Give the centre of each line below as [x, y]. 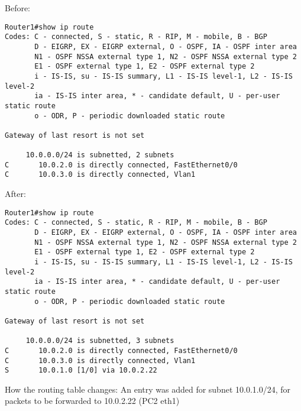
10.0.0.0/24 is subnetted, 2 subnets [100, 155]
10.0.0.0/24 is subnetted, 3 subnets [100, 341]
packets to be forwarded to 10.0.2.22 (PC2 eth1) [92, 401]
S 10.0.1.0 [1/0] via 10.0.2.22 [81, 370]
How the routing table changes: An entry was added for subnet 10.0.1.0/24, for [148, 389]
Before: [18, 8]
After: [15, 194]
